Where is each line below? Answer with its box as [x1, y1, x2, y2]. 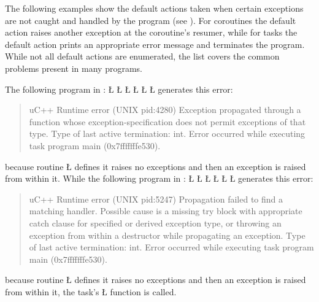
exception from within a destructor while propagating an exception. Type [29, 228, 306, 241]
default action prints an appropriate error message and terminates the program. [5, 37, 305, 50]
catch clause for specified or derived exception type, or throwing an [29, 216, 282, 229]
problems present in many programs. [5, 61, 142, 74]
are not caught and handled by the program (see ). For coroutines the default [5, 14, 296, 26]
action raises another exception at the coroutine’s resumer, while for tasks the [5, 26, 298, 39]
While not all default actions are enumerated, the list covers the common [5, 50, 280, 63]
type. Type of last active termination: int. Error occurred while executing [29, 127, 306, 140]
